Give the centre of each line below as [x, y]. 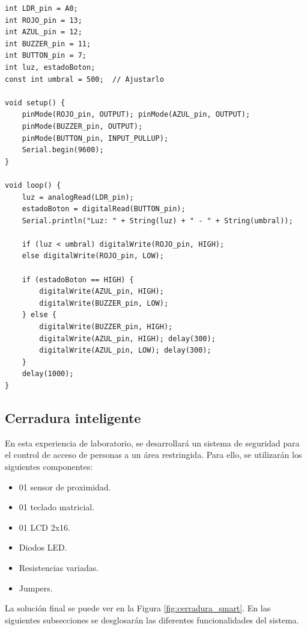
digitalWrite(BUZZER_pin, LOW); [104, 303]
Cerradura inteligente [73, 417]
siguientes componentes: [49, 466]
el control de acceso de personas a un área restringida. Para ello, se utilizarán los [153, 455]
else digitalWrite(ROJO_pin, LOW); [93, 256]
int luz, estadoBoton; [50, 67]
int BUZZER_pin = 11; [48, 44]
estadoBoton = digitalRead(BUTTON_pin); [104, 209]
